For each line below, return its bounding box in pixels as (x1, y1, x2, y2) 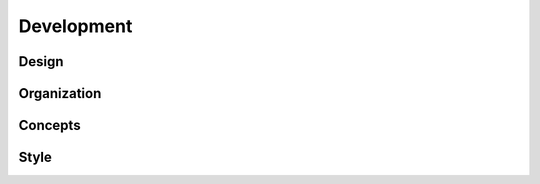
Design (18, 53, 64, 70)
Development (18, 15, 133, 37)
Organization (18, 85, 102, 102)
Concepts (18, 117, 81, 134)
